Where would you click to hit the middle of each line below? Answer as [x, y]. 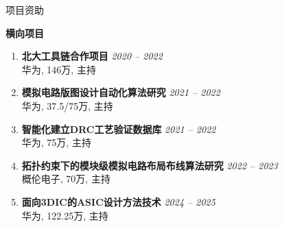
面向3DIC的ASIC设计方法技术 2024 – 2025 [118, 201]
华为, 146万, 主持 [59, 69]
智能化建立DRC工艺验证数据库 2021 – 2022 [119, 129]
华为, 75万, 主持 [56, 142]
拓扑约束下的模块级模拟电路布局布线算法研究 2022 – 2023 [150, 165]
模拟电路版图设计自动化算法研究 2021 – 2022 [121, 92]
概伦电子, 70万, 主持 [66, 179]
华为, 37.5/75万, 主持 [67, 105]
